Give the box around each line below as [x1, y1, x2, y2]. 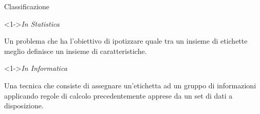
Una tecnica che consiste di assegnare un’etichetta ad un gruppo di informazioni [4, 80, 256, 90]
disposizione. [4, 100, 44, 111]
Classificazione [4, 1, 50, 11]
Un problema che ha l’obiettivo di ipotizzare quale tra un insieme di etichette [4, 35, 248, 46]
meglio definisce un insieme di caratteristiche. [4, 45, 147, 56]
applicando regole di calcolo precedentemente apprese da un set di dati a [4, 90, 233, 101]
